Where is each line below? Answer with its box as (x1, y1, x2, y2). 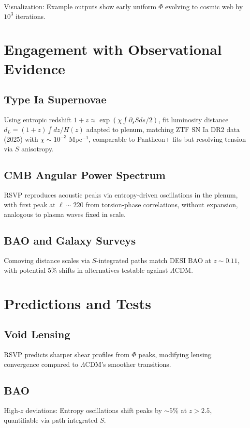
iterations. (15, 11, 45, 21)
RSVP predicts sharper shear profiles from (4, 349, 130, 360)
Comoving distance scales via (4, 255, 90, 265)
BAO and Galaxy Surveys (4, 232, 136, 247)
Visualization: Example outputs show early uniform (4, 1, 157, 11)
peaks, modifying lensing (138, 349, 211, 360)
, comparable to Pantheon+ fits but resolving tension (88, 133, 246, 144)
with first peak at (4, 199, 56, 209)
